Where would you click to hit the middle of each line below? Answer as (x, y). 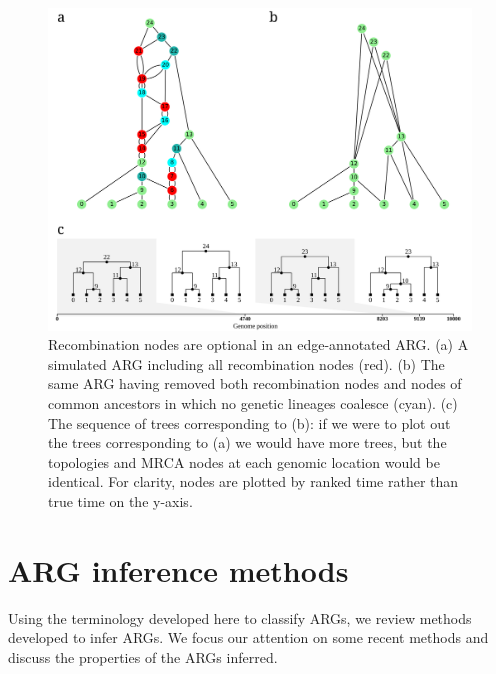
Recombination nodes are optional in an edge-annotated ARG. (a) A (258, 344)
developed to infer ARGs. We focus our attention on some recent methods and (248, 637)
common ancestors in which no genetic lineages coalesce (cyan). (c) (253, 402)
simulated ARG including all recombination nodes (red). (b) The (246, 363)
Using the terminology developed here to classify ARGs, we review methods (240, 617)
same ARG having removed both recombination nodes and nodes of (255, 383)
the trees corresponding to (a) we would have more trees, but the (247, 442)
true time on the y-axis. (120, 500)
